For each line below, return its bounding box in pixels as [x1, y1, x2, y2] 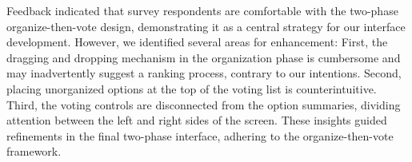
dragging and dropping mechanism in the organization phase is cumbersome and [6, 49, 401, 65]
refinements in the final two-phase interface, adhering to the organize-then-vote [6, 127, 394, 144]
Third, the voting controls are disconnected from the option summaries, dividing [6, 96, 401, 113]
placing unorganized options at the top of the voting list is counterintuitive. [6, 80, 377, 97]
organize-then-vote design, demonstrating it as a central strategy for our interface [6, 18, 406, 34]
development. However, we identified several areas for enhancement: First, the [6, 34, 388, 50]
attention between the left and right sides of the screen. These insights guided [6, 112, 387, 128]
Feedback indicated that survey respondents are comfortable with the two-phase [6, 2, 398, 18]
